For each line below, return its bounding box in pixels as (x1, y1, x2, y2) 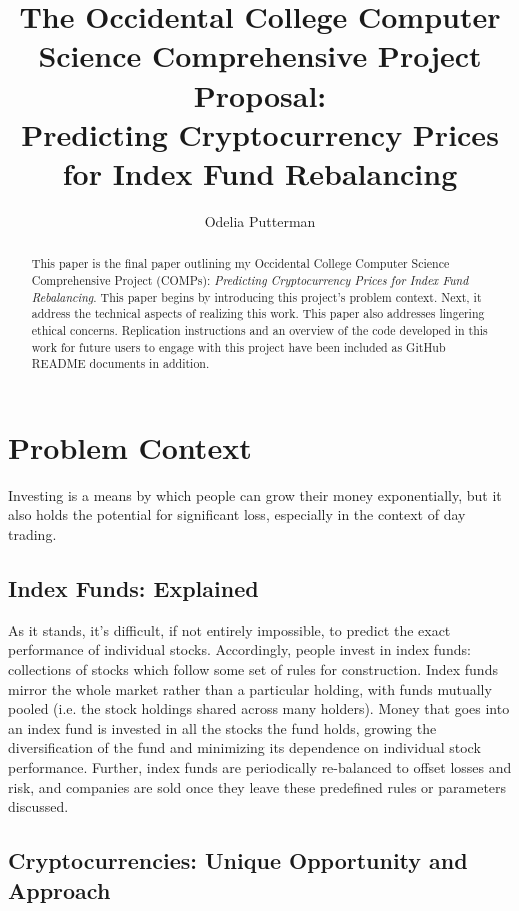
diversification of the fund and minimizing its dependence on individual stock (8, 737, 481, 758)
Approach (8, 874, 111, 905)
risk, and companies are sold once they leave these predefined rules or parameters (8, 776, 507, 797)
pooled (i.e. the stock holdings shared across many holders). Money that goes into (8, 698, 510, 719)
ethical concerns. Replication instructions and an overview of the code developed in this (31, 321, 488, 338)
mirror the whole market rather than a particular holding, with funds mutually (8, 678, 492, 699)
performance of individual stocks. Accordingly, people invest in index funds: (8, 639, 471, 660)
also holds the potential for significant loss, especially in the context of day (8, 504, 466, 525)
